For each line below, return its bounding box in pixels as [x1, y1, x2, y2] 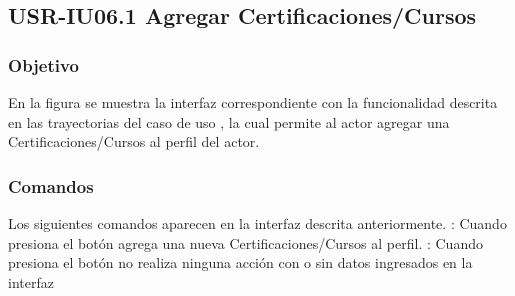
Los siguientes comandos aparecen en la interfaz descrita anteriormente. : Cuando [8, 213, 507, 233]
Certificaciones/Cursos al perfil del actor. [8, 131, 260, 152]
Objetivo [8, 52, 79, 77]
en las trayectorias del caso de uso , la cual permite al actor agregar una [8, 111, 450, 132]
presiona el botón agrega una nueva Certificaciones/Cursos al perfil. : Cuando [8, 232, 483, 253]
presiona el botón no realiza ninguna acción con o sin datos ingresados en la [8, 252, 473, 273]
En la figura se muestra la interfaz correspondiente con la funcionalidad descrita [8, 92, 498, 112]
